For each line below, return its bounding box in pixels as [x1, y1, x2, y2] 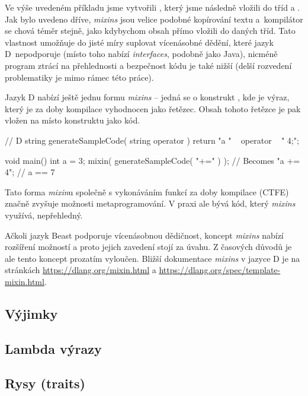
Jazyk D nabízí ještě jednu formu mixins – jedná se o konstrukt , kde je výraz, [5, 91, 290, 103]
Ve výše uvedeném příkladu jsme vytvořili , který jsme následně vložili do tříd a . [5, 1, 300, 13]
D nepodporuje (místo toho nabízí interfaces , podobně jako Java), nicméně [5, 47, 278, 60]
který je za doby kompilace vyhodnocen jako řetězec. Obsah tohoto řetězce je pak [5, 102, 301, 115]
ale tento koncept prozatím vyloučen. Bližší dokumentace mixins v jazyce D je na [5, 252, 300, 264]
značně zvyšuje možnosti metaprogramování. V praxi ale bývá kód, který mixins [5, 197, 296, 210]
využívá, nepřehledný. [5, 208, 83, 221]
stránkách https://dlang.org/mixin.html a [5, 264, 156, 276]
